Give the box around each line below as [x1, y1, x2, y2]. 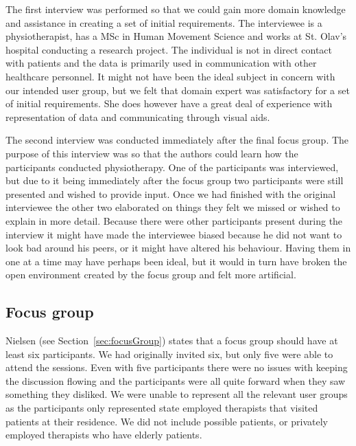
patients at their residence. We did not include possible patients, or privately [5, 414, 328, 428]
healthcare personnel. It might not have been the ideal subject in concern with [5, 69, 335, 83]
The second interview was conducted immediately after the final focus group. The [5, 133, 349, 147]
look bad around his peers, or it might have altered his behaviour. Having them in [5, 241, 351, 255]
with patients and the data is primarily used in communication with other [5, 56, 317, 70]
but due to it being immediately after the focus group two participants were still [5, 173, 344, 188]
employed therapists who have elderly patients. [5, 427, 202, 442]
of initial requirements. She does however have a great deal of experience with [5, 96, 333, 111]
